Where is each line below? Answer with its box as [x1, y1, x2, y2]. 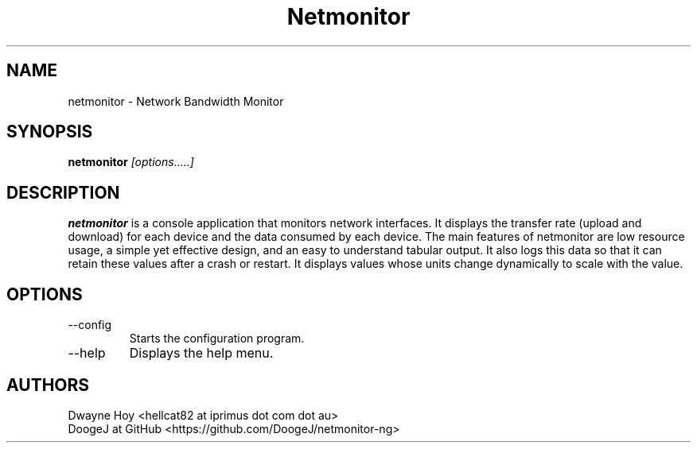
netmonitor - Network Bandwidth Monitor [68, 94, 284, 108]
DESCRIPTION [6, 182, 120, 203]
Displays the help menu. [129, 345, 274, 362]
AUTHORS [6, 374, 90, 395]
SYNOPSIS [6, 122, 93, 142]
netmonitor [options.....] [68, 155, 194, 169]
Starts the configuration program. [129, 331, 305, 346]
